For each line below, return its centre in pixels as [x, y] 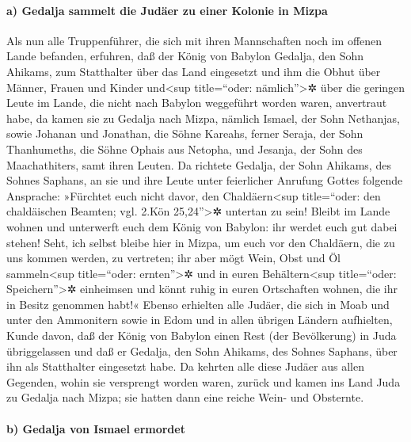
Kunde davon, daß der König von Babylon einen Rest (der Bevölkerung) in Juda [202, 335]
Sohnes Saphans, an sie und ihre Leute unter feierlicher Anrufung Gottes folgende [205, 180]
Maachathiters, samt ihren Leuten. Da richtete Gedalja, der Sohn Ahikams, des [199, 164]
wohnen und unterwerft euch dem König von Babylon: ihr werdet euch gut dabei [202, 226]
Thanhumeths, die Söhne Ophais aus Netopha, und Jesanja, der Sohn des [185, 149]
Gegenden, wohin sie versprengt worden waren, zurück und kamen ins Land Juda [204, 381]
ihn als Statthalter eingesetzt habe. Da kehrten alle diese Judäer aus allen [185, 366]
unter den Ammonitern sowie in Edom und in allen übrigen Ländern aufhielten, [200, 320]
